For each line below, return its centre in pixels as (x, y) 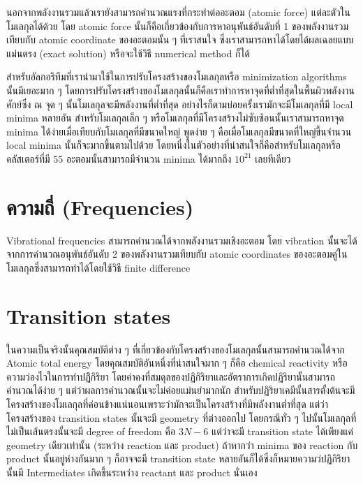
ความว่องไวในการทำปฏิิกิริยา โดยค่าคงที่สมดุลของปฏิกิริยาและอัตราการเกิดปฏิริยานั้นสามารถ (171, 376)
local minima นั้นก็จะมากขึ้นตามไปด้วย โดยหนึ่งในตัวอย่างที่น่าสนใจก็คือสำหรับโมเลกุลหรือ (174, 145)
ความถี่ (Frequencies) (100, 206)
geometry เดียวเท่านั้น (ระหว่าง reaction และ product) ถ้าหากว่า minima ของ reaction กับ (182, 445)
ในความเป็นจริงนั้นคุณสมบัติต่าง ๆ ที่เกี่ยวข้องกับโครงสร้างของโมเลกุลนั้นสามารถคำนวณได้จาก (176, 349)
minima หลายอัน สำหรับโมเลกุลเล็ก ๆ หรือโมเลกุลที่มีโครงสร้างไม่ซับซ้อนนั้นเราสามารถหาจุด (175, 118)
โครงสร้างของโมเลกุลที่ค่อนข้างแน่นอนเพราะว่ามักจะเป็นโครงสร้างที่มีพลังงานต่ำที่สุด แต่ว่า (168, 403)
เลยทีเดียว (273, 158)
